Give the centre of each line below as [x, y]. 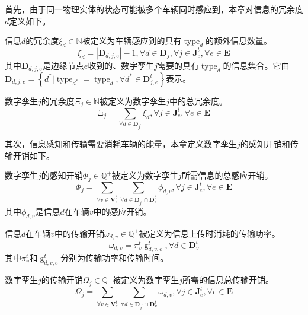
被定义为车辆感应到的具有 [132, 41]
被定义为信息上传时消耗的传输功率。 [209, 233]
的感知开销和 [265, 143]
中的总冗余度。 [198, 101]
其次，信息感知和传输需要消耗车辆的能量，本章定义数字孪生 [121, 143]
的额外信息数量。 [239, 41]
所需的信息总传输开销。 [228, 280]
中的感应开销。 [122, 211]
